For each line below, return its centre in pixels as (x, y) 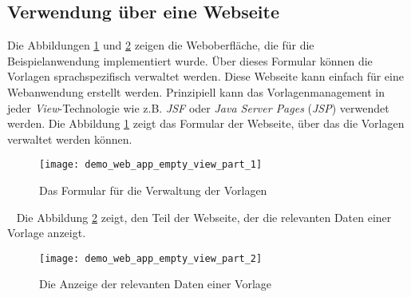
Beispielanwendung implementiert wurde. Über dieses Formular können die (190, 60)
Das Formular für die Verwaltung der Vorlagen (153, 190)
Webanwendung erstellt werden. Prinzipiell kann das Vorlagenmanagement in (196, 91)
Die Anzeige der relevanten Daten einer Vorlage (156, 284)
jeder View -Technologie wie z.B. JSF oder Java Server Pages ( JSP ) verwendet (198, 107)
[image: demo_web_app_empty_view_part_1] (151, 165)
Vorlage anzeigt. (47, 233)
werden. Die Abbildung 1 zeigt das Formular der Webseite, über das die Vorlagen (206, 123)
